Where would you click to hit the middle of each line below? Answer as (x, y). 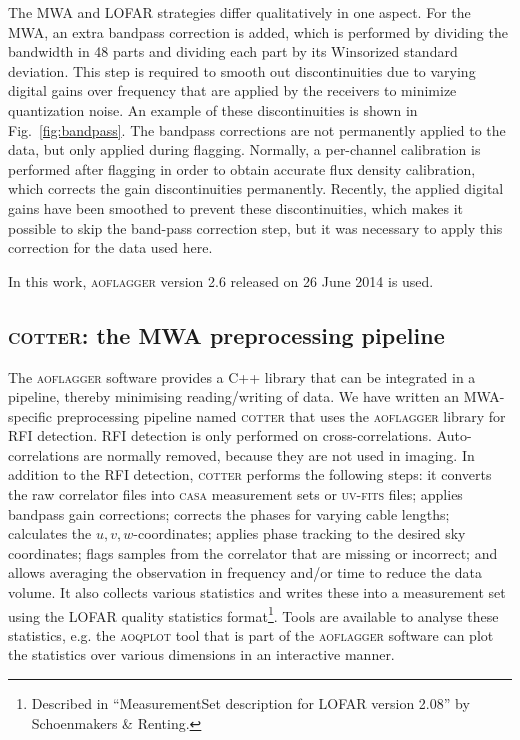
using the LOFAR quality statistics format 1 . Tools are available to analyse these (253, 614)
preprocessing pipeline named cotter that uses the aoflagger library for (281, 415)
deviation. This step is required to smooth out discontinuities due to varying (242, 70)
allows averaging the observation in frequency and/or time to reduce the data (245, 572)
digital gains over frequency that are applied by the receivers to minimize (232, 90)
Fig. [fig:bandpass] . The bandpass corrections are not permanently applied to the (257, 129)
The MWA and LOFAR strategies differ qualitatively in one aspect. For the (239, 12)
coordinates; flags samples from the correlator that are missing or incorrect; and (253, 552)
